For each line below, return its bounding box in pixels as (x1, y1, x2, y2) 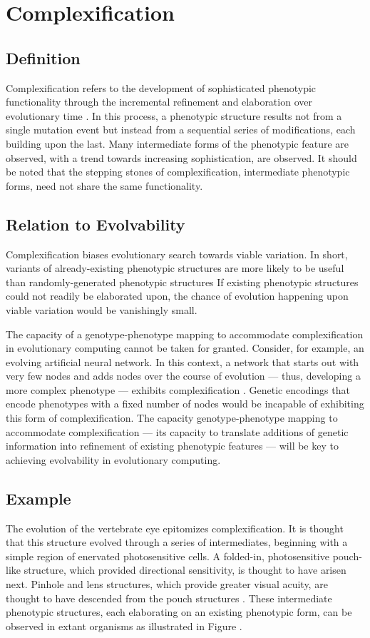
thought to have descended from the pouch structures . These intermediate (6, 590, 332, 605)
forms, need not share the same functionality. (6, 178, 203, 193)
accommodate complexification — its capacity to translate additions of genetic (6, 424, 349, 439)
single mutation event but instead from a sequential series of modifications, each (6, 122, 356, 137)
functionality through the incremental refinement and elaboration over (6, 94, 312, 109)
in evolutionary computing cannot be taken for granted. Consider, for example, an (6, 340, 364, 355)
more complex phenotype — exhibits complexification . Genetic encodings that (6, 382, 350, 397)
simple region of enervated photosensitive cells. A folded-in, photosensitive (6, 548, 329, 563)
